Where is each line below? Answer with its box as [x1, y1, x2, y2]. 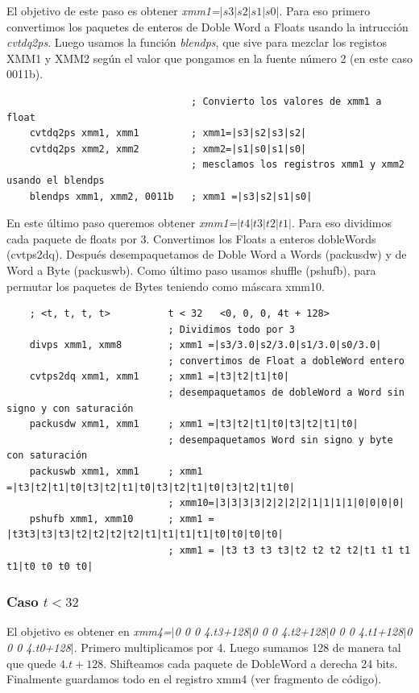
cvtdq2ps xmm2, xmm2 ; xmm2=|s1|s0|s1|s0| [29, 143, 307, 155]
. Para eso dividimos [291, 214, 392, 231]
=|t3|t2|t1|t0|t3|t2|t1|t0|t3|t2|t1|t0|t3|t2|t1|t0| [6, 481, 295, 493]
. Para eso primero [279, 2, 371, 19]
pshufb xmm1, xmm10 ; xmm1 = [29, 512, 214, 525]
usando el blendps [6, 174, 105, 186]
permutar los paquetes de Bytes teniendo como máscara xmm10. [6, 277, 325, 294]
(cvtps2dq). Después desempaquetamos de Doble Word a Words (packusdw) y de [6, 246, 407, 263]
